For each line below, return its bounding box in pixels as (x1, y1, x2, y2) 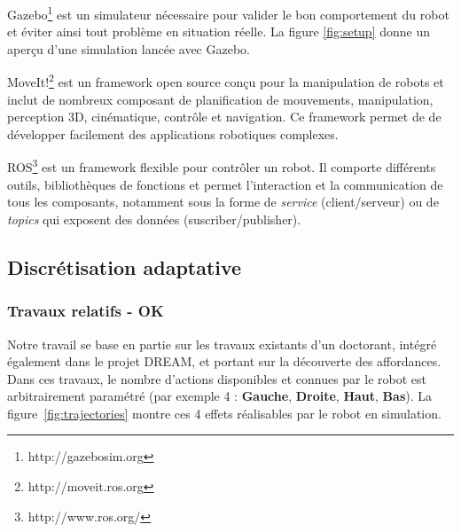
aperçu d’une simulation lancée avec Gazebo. (7, 39, 250, 58)
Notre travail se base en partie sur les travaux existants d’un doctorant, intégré (7, 334, 437, 353)
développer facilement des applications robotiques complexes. (7, 124, 339, 143)
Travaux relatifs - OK (7, 300, 164, 322)
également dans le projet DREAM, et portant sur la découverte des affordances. (7, 352, 441, 371)
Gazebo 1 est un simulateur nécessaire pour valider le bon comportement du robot (7, 3, 449, 23)
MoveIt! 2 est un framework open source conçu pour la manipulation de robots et (7, 70, 444, 91)
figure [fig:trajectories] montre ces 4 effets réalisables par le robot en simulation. (7, 403, 441, 422)
